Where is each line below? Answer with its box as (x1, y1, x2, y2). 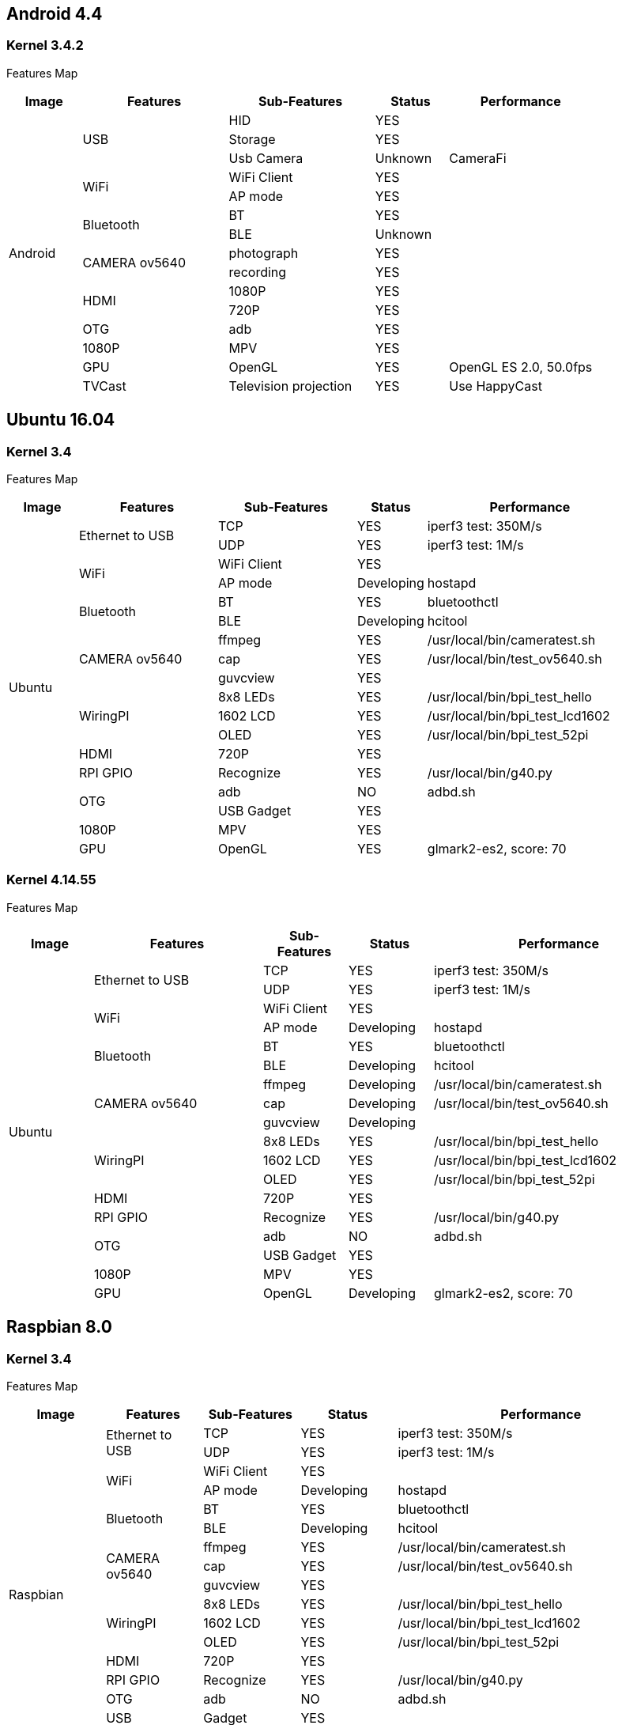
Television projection (228, 377, 352, 394)
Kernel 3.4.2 (6, 37, 84, 54)
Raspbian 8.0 (6, 1317, 112, 1337)
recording (228, 263, 287, 280)
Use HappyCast (449, 377, 542, 394)
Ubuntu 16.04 (6, 410, 115, 430)
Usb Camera (228, 149, 303, 166)
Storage (228, 131, 276, 147)
